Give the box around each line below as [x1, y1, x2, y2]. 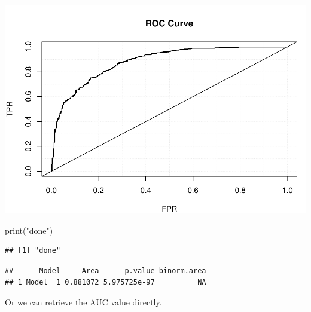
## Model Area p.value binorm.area [5, 266, 206, 275]
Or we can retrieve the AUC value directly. [5, 295, 162, 308]
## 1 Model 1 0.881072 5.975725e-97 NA [5, 278, 206, 287]
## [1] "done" [5, 246, 61, 255]
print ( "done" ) [5, 224, 53, 236]
